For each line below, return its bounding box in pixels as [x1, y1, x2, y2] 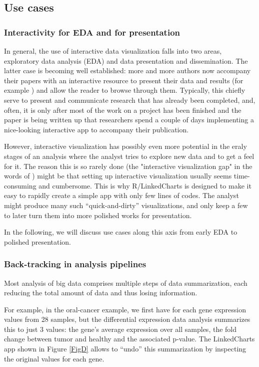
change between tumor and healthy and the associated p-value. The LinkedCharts [4, 333, 255, 344]
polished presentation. [4, 236, 71, 247]
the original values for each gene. [4, 353, 104, 363]
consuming [4, 180, 36, 191]
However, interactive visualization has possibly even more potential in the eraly [4, 141, 247, 151]
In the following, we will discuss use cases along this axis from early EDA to [4, 227, 237, 237]
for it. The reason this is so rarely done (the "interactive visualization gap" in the [4, 160, 252, 171]
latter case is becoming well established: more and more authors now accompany [4, 65, 251, 76]
